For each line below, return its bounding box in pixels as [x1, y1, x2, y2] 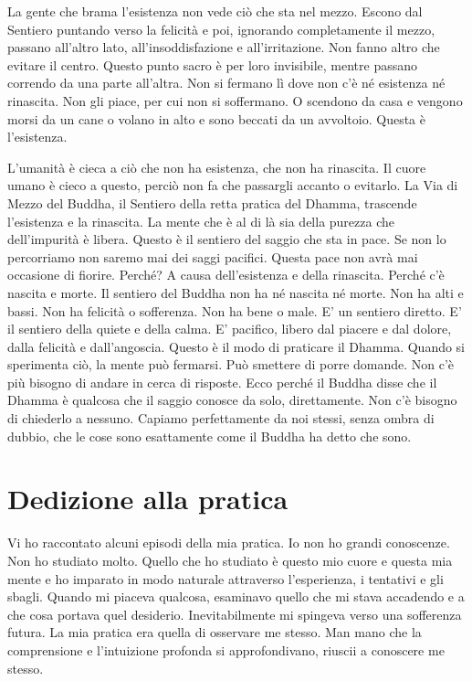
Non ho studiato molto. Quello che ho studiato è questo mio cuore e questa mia [7, 550, 453, 569]
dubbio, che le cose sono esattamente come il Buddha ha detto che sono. [7, 426, 412, 445]
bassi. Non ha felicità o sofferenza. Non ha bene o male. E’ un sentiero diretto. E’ [7, 301, 462, 320]
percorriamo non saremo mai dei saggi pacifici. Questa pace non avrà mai [7, 247, 418, 266]
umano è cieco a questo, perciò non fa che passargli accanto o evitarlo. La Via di [7, 176, 458, 195]
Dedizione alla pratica [7, 480, 288, 517]
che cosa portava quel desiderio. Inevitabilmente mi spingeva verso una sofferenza [7, 604, 462, 623]
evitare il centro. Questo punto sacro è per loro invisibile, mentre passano [7, 55, 417, 74]
